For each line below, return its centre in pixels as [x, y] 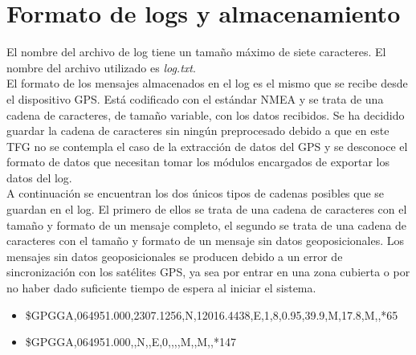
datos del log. [39, 177]
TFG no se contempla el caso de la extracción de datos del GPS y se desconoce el [207, 146]
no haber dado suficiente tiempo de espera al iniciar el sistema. [161, 288]
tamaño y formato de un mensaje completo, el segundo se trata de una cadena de [207, 224]
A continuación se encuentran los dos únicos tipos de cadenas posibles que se [196, 193]
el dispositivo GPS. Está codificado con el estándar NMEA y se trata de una [195, 98]
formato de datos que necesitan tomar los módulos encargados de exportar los [198, 162]
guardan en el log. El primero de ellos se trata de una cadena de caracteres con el [207, 209]
